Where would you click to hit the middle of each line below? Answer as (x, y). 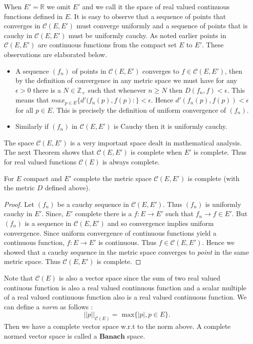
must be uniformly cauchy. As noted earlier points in (147, 35)
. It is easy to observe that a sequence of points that (148, 16)
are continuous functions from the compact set (107, 45)
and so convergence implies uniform (161, 223)
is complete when (156, 152)
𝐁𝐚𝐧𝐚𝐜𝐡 (112, 336)
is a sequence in (48, 223)
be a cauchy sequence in (93, 204)
